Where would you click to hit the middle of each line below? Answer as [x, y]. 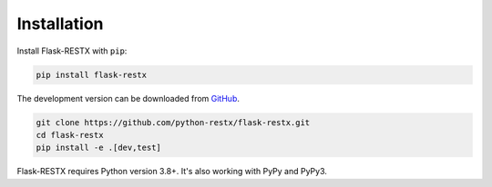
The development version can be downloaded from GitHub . [128, 98]
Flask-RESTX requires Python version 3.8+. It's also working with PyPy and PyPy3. [172, 172]
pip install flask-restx [92, 74]
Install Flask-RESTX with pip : [72, 51]
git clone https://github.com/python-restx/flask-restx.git [173, 122]
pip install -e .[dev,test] [98, 148]
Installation [60, 24]
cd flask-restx [70, 135]
